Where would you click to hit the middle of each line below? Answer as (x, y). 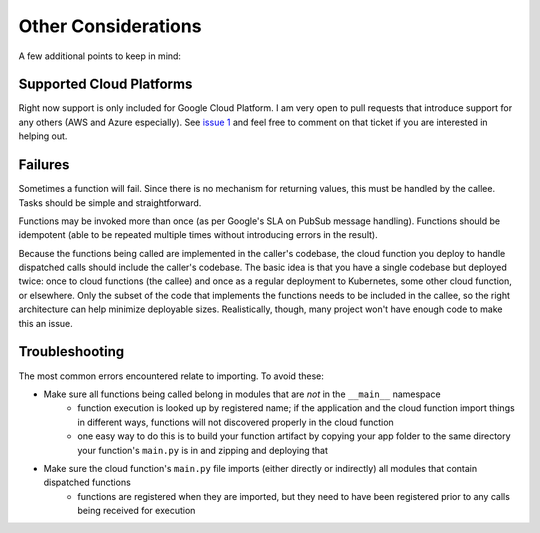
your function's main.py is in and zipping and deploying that (203, 450)
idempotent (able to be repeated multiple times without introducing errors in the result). (198, 235)
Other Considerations (110, 26)
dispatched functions (87, 482)
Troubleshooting (71, 351)
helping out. (43, 136)
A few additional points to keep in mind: (100, 56)
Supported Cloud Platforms (105, 84)
